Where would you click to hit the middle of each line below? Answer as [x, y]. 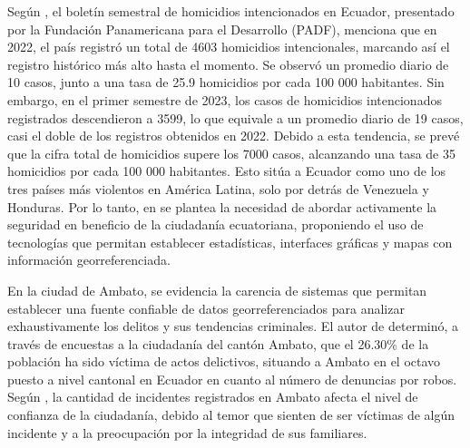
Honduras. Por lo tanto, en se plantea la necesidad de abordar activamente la [222, 206]
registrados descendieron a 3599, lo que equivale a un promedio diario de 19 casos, [235, 117]
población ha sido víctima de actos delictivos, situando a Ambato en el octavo [224, 361]
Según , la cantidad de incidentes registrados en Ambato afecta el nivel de [213, 397]
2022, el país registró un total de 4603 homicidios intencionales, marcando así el [229, 47]
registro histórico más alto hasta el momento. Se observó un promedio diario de [228, 64]
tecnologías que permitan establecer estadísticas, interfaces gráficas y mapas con [230, 242]
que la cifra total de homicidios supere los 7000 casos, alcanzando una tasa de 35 [232, 153]
